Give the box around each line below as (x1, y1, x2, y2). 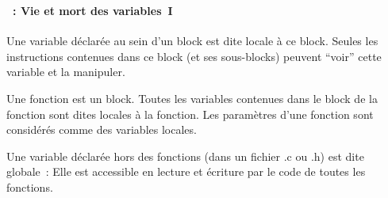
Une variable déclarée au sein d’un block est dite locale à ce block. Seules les (6, 32, 378, 49)
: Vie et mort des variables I (13, 2, 173, 18)
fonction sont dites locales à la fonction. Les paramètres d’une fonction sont (6, 105, 374, 122)
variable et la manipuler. (6, 63, 125, 80)
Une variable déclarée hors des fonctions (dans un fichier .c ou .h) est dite (6, 147, 364, 164)
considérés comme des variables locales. (6, 121, 197, 138)
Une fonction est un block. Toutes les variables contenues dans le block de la (6, 89, 378, 106)
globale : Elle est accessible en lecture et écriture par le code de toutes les (6, 163, 366, 180)
